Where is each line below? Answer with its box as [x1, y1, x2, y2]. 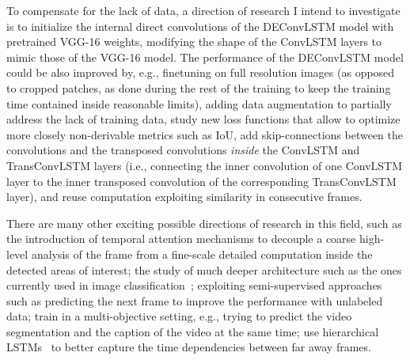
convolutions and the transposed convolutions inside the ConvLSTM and [6, 142, 360, 158]
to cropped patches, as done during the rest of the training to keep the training [6, 79, 391, 96]
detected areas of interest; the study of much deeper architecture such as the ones [6, 261, 402, 278]
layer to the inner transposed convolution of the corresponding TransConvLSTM [6, 172, 397, 189]
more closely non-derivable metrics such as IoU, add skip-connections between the [6, 126, 404, 142]
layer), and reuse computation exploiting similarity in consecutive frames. [6, 188, 363, 205]
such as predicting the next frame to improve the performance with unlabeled [6, 292, 383, 309]
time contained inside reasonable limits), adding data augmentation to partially [6, 95, 392, 112]
